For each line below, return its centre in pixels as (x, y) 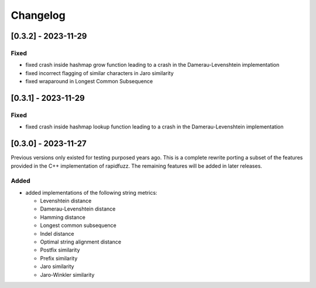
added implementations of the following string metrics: (91, 192)
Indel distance (57, 233)
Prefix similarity (59, 258)
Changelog (38, 15)
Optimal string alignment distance (81, 242)
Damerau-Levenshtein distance (78, 209)
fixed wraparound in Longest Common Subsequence (89, 82)
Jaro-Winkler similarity (67, 275)
